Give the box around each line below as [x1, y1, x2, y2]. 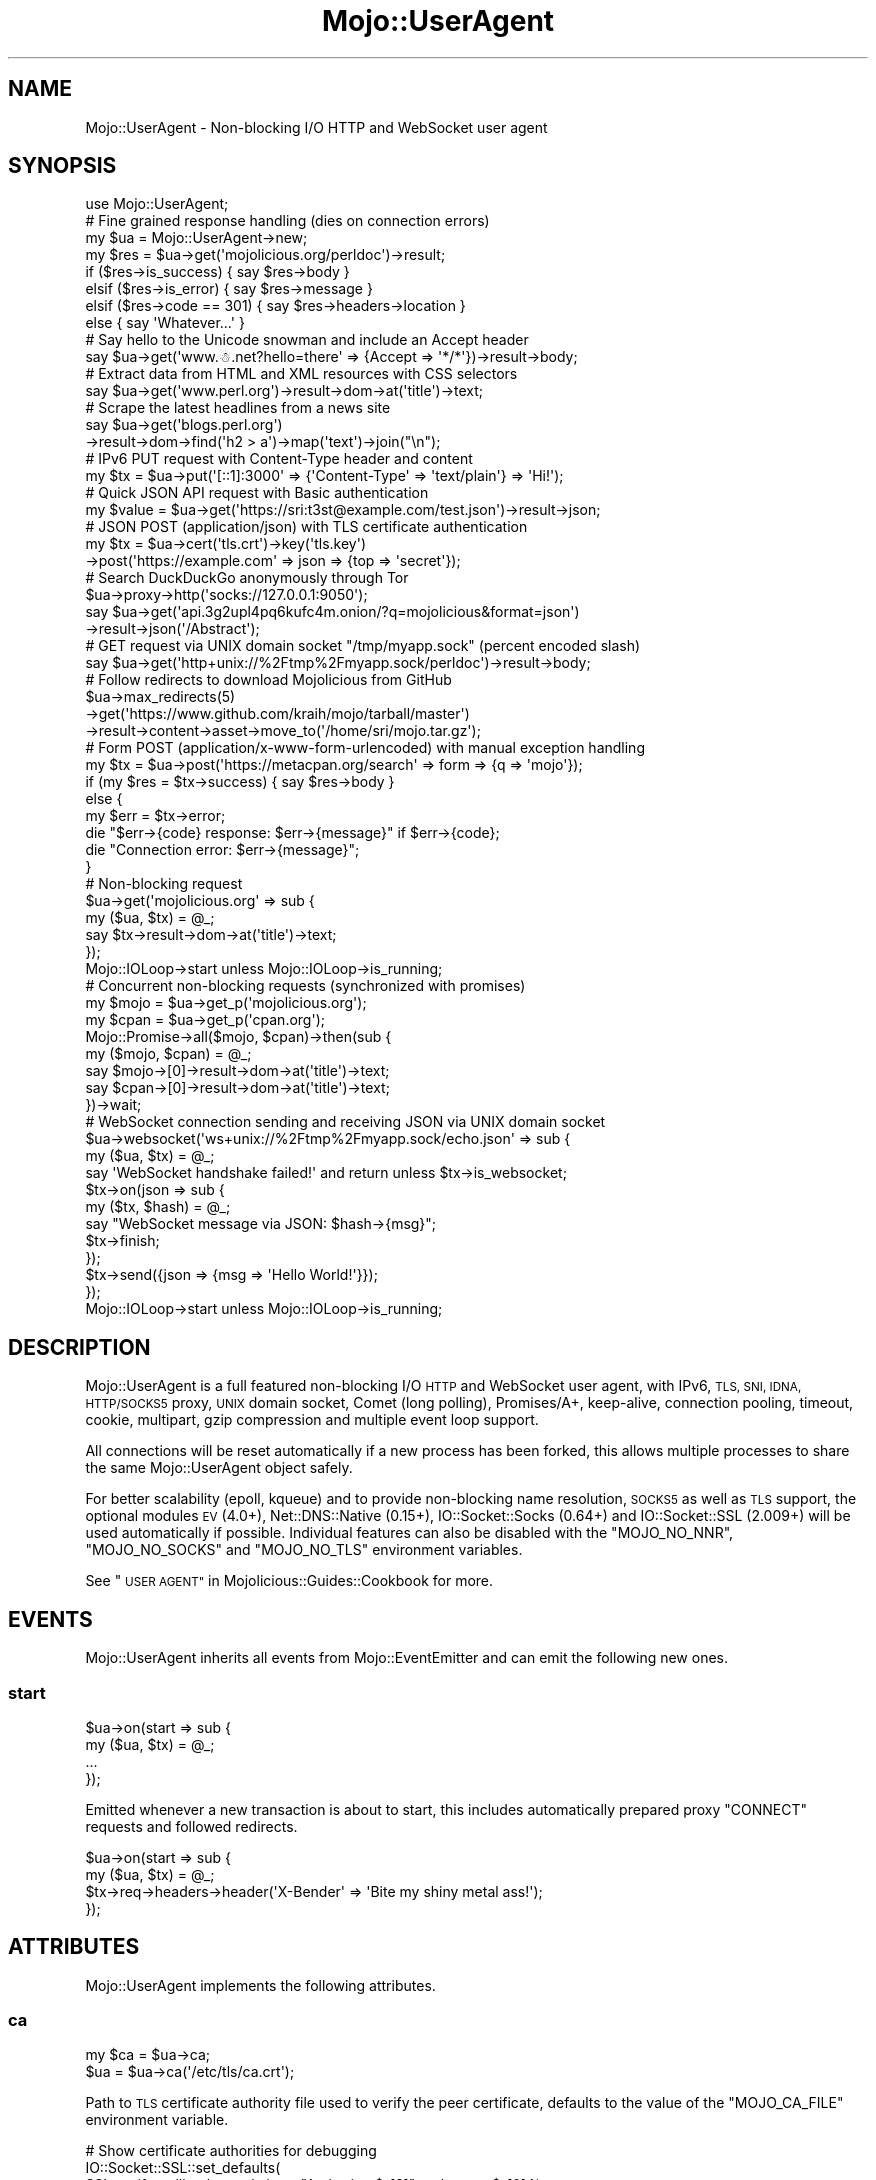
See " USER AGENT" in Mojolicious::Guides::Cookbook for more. [85, 1572, 494, 1590]
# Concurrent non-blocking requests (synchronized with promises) [85, 977, 526, 995]
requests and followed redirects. [85, 1817, 298, 1835]
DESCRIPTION [8, 1334, 151, 1360]
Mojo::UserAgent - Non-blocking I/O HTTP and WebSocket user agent [85, 118, 548, 136]
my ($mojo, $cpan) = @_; [85, 1045, 252, 1063]
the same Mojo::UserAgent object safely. [85, 1459, 353, 1477]
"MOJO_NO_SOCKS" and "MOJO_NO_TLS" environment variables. [85, 1541, 523, 1559]
